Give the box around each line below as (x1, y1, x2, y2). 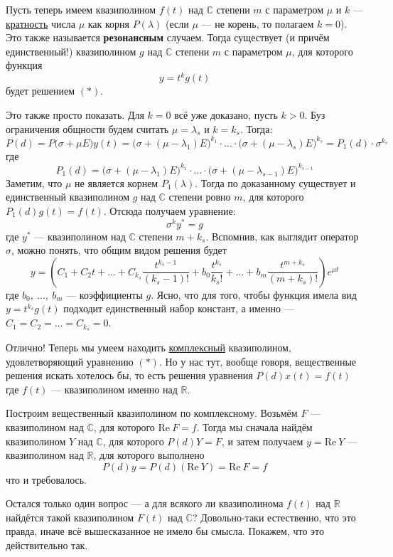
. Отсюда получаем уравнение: (103, 203, 236, 218)
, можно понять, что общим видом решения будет (11, 243, 227, 258)
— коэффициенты (66, 287, 143, 302)
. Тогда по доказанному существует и (195, 175, 356, 190)
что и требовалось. (6, 472, 87, 487)
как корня (87, 16, 130, 31)
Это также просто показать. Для (6, 107, 144, 122)
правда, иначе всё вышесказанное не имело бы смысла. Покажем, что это (6, 524, 325, 539)
